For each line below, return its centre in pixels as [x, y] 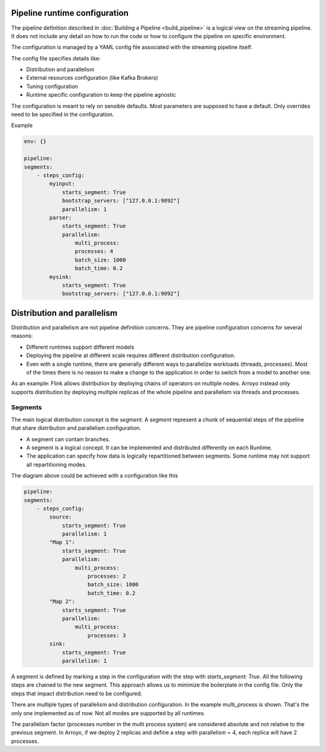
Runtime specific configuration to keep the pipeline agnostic [101, 95]
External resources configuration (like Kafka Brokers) [92, 78]
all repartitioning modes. [56, 464]
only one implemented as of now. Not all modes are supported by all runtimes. [108, 713]
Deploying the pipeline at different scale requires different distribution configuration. [131, 355]
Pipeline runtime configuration [70, 13]
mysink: [61, 277]
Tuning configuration [52, 86]
